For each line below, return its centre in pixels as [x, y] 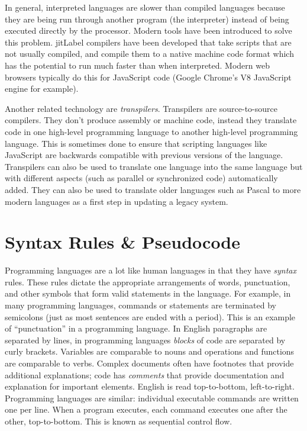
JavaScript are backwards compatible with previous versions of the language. [144, 155]
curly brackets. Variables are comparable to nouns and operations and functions [150, 351]
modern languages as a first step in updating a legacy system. [117, 201]
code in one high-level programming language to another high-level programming [151, 131]
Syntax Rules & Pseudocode [123, 242]
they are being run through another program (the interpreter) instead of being [147, 19]
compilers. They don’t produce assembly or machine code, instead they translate [151, 120]
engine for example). [42, 89]
